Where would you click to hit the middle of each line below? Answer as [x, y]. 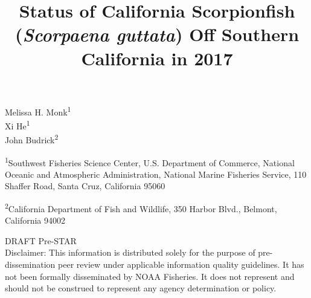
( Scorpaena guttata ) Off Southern [157, 34]
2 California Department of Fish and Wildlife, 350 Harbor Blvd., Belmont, [141, 207]
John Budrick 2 [32, 139]
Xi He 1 [18, 125]
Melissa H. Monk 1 [38, 111]
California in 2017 [157, 58]
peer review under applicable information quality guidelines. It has [181, 264]
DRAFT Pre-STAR [41, 240]
